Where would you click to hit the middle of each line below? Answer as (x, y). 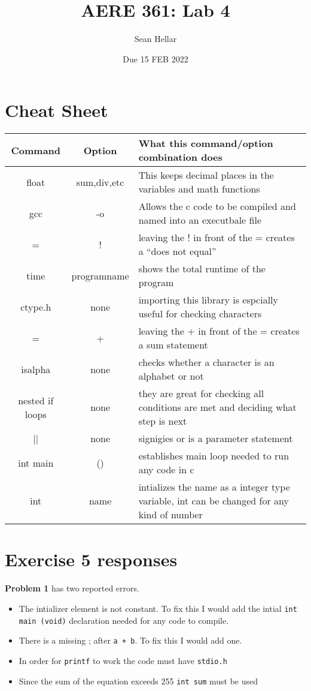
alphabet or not (171, 376)
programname (100, 275)
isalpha (36, 369)
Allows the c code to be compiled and (217, 206)
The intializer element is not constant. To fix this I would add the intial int (158, 608)
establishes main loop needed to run (214, 456)
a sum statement (173, 345)
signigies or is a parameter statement (216, 438)
